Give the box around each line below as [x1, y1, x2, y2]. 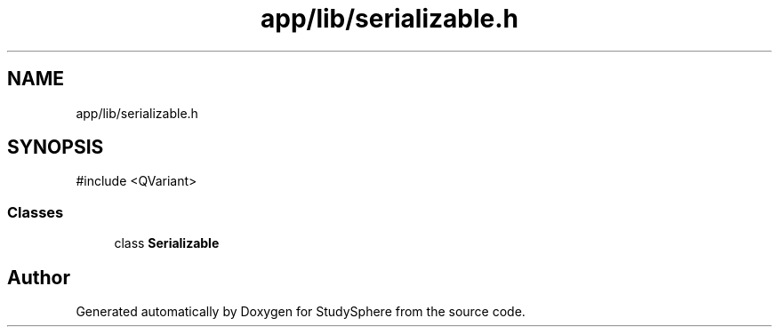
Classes [7, 203, 64, 221]
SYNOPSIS [7, 136, 104, 159]
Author [7, 266, 70, 289]
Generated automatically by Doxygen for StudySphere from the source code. [76, 304, 526, 320]
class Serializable [114, 235, 220, 251]
